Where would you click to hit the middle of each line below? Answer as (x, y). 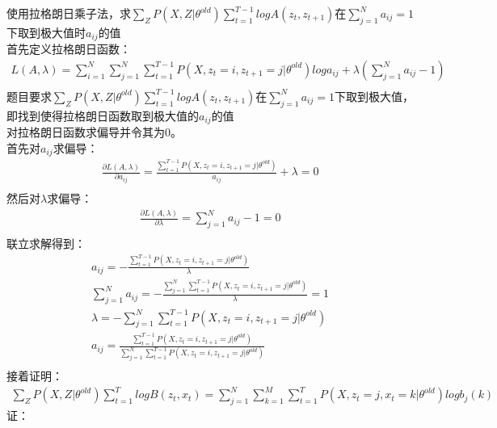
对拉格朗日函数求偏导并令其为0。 (94, 132)
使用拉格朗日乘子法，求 (69, 13)
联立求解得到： (46, 243)
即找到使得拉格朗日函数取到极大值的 (103, 115)
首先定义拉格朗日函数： (69, 49)
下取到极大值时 (46, 32)
